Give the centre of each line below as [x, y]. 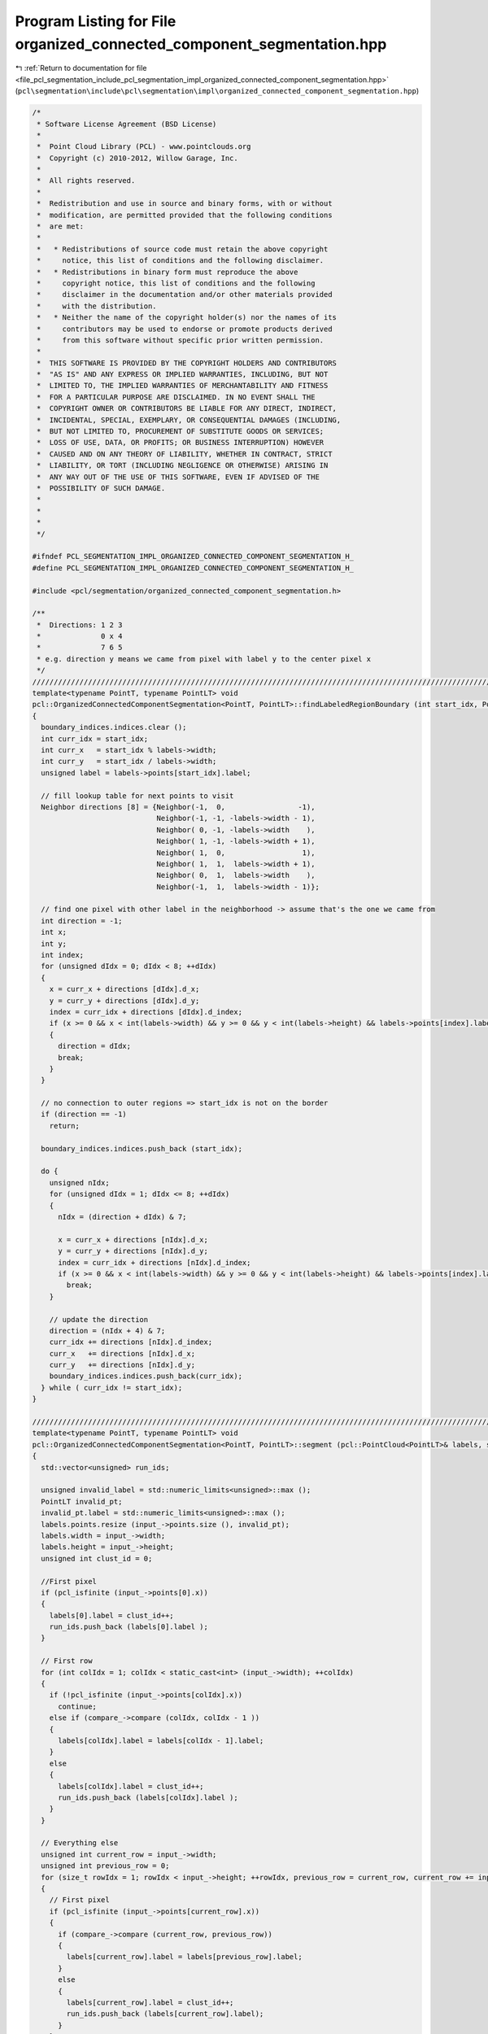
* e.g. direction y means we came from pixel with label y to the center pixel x [204, 659]
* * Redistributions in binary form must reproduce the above [168, 272]
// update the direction [99, 1319]
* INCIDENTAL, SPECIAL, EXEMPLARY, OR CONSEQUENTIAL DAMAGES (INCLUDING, [189, 420]
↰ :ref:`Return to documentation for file [81, 68]
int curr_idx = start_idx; [95, 739]
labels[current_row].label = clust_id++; [150, 2002]
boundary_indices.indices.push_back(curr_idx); [146, 1376]
